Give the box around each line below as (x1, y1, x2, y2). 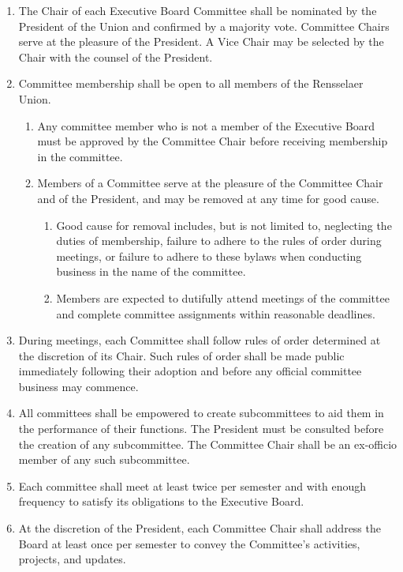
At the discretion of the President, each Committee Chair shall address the (18, 520, 381, 536)
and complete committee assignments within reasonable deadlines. (56, 305, 375, 322)
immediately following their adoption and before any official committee (18, 363, 362, 379)
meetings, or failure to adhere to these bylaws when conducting (56, 247, 362, 264)
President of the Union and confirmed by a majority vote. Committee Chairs (18, 17, 390, 34)
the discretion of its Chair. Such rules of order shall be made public (18, 347, 345, 363)
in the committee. (37, 148, 123, 164)
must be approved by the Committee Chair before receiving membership (37, 133, 388, 149)
